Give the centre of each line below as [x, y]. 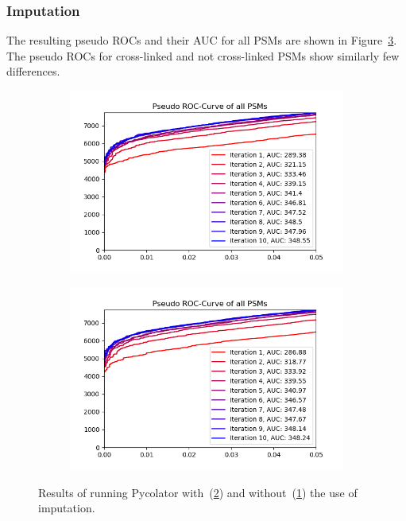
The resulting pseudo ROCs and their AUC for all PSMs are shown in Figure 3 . [202, 40]
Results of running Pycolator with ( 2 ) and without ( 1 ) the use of [198, 492]
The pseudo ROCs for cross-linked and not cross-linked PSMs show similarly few [203, 55]
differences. [33, 71]
